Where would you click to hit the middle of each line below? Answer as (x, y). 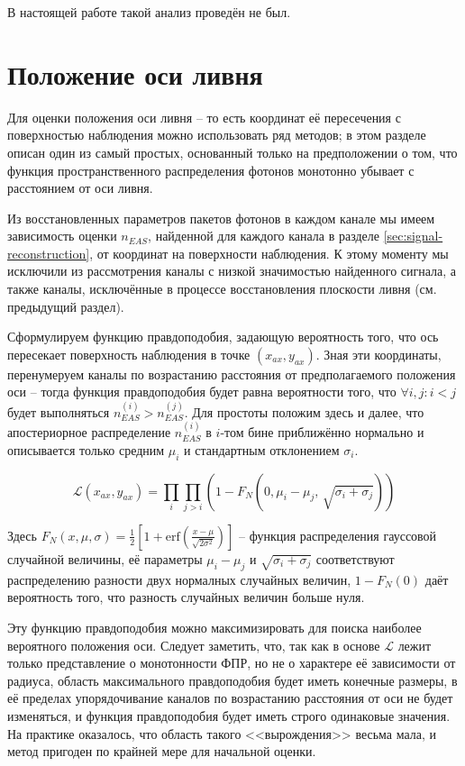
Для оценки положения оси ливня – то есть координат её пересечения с (204, 117)
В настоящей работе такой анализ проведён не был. (149, 12)
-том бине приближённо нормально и (322, 432)
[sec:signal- (413, 236)
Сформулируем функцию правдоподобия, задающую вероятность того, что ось (223, 337)
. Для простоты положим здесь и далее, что (304, 411)
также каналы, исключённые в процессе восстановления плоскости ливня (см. (222, 289)
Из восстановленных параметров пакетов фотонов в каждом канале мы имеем (221, 218)
